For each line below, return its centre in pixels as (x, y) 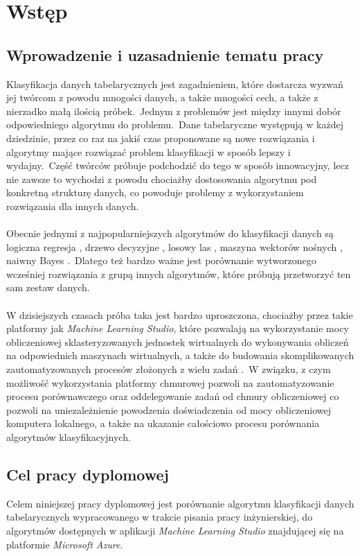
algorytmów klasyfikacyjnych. (69, 437)
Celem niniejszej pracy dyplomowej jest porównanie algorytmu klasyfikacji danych (180, 503)
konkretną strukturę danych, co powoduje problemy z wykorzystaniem (155, 192)
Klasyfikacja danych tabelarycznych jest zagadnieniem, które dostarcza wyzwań (175, 84)
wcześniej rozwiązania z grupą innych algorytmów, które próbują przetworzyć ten (179, 273)
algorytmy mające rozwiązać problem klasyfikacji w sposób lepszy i (148, 151)
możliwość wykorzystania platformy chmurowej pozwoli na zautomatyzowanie (170, 382)
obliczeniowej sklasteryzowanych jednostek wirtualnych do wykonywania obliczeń (178, 341)
